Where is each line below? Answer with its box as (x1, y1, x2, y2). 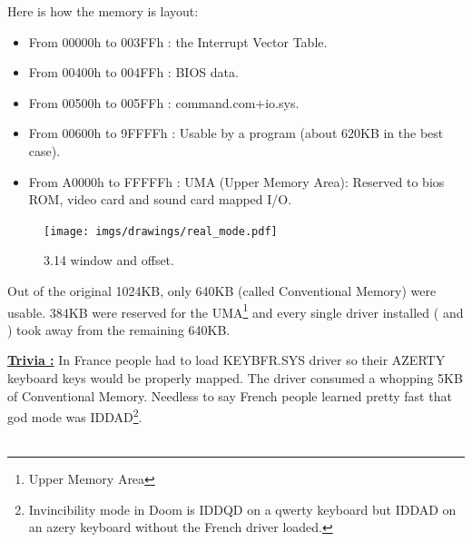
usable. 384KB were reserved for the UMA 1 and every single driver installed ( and (7, 300, 464, 321)
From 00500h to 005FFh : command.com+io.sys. (28, 93, 300, 112)
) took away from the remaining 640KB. (7, 320, 231, 339)
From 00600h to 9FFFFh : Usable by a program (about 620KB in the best (28, 123, 444, 143)
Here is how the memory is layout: (7, 2, 199, 20)
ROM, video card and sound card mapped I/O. (28, 190, 292, 209)
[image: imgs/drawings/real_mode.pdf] (44, 224, 278, 238)
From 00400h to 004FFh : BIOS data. (28, 63, 239, 82)
